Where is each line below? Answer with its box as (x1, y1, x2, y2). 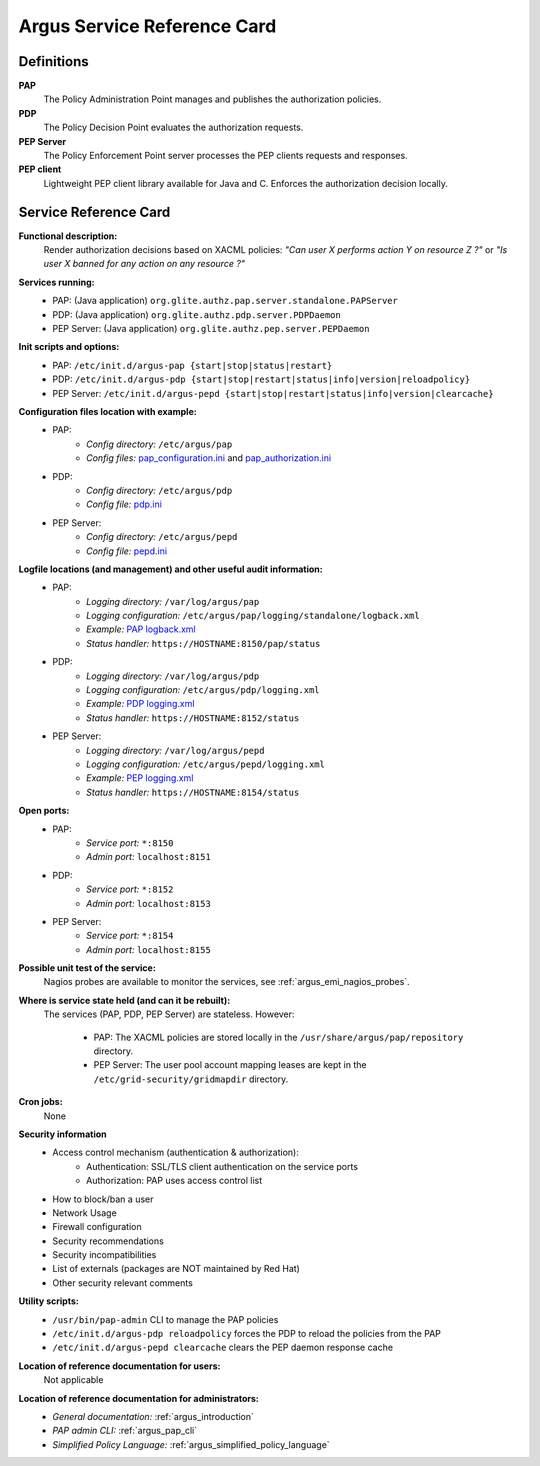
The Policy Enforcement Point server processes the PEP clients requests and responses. (43, 150, 409, 162)
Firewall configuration (52, 1221, 142, 1233)
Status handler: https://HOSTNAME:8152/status (86, 711, 300, 724)
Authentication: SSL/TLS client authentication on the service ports (86, 1160, 359, 1172)
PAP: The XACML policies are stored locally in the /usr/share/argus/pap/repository (93, 1031, 464, 1043)
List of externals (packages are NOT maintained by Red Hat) (52, 1263, 300, 1275)
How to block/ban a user (52, 1193, 154, 1205)
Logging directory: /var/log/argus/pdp (86, 670, 260, 682)
